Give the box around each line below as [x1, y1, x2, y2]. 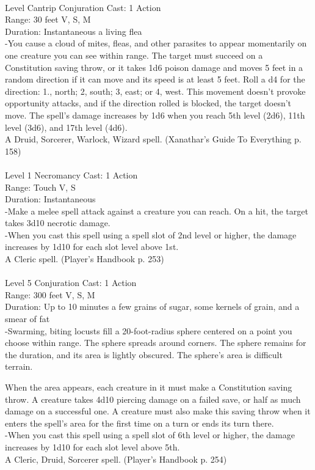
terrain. [5, 360, 33, 373]
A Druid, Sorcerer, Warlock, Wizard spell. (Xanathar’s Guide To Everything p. [5, 133, 302, 145]
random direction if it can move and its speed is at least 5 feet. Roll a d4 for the [5, 73, 305, 86]
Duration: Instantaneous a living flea [5, 24, 142, 37]
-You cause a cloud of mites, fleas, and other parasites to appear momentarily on [5, 37, 307, 50]
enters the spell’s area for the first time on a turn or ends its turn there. [5, 416, 274, 429]
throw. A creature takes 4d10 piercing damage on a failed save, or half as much [5, 392, 301, 405]
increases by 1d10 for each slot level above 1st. [5, 240, 179, 253]
